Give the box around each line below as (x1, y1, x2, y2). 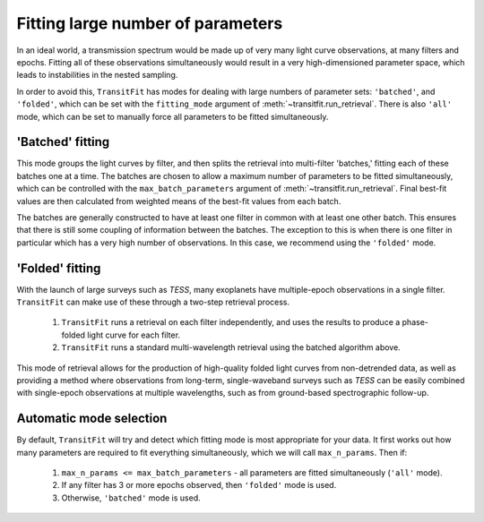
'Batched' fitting (16, 134, 110, 150)
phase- (402, 317, 429, 328)
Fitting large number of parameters (16, 13, 283, 33)
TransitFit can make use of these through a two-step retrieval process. (16, 296, 290, 308)
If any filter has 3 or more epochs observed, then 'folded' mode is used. (61, 480, 337, 491)
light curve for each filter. (86, 329, 181, 340)
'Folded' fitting (16, 261, 101, 276)
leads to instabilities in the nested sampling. (16, 70, 178, 81)
